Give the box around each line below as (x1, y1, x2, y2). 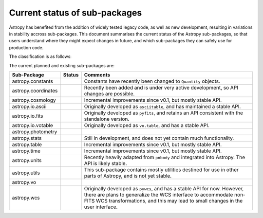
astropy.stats (12, 134, 42, 141)
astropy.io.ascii (12, 103, 47, 109)
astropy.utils (12, 169, 40, 176)
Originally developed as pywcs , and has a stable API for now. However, (84, 185, 244, 192)
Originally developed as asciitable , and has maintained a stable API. (84, 103, 241, 109)
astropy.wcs (12, 194, 40, 201)
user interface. (84, 203, 118, 210)
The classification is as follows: (9, 54, 72, 59)
